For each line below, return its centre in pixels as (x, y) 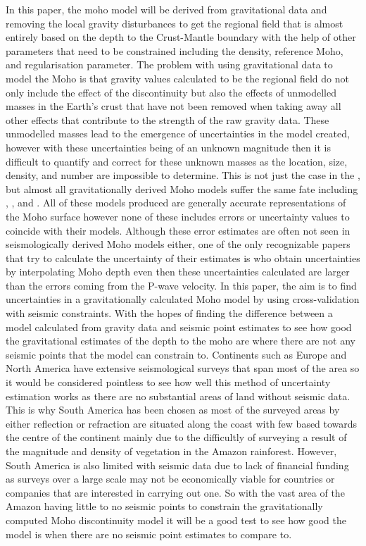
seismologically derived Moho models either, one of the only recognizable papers (178, 244)
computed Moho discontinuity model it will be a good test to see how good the (176, 520)
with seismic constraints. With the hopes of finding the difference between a (169, 313)
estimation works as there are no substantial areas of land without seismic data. (178, 396)
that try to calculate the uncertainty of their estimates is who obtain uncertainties (183, 258)
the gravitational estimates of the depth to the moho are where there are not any (181, 341)
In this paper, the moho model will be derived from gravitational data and (166, 9)
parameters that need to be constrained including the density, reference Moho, (175, 50)
